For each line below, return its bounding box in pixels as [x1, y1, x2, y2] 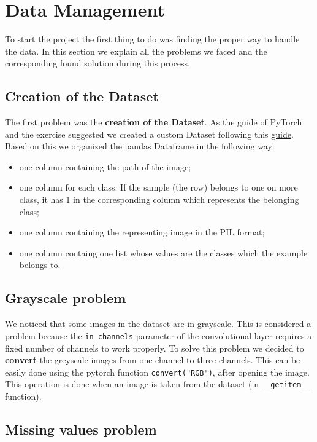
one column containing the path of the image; [19, 160, 191, 173]
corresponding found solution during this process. [5, 57, 190, 69]
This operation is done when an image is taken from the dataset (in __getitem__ [5, 377, 310, 390]
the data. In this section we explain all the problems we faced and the [5, 44, 267, 57]
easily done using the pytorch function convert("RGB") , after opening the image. [5, 365, 310, 378]
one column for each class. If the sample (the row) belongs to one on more [19, 181, 298, 194]
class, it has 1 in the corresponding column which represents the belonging [19, 193, 299, 206]
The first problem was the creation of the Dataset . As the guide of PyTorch [5, 116, 302, 128]
